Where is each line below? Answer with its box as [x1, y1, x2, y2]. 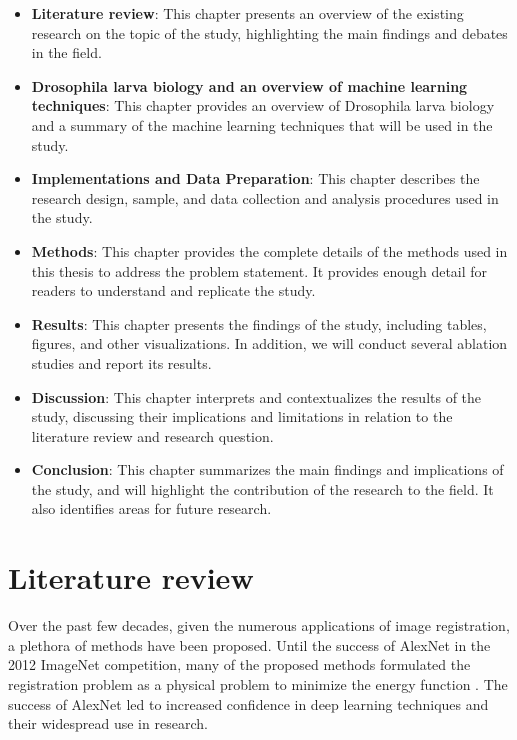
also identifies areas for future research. [31, 498, 272, 519]
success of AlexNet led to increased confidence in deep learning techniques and [8, 693, 489, 714]
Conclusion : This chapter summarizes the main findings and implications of [31, 459, 504, 480]
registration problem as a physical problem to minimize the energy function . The [8, 673, 508, 694]
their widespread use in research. [8, 713, 208, 734]
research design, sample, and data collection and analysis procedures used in [31, 187, 499, 208]
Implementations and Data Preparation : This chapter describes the [31, 168, 480, 189]
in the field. [31, 42, 102, 63]
